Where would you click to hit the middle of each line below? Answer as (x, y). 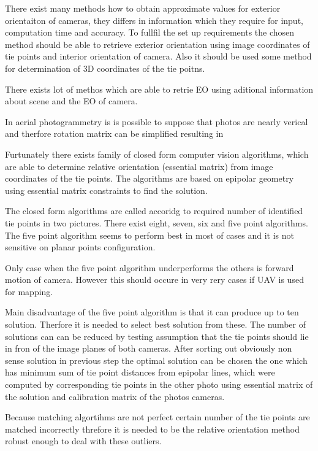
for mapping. (29, 291)
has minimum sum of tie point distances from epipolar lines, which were (140, 372)
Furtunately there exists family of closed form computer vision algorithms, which (157, 154)
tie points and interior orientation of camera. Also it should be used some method (158, 56)
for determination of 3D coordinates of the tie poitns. (105, 68)
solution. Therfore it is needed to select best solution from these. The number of (155, 324)
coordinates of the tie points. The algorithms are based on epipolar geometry (150, 178)
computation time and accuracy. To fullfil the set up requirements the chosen (150, 32)
